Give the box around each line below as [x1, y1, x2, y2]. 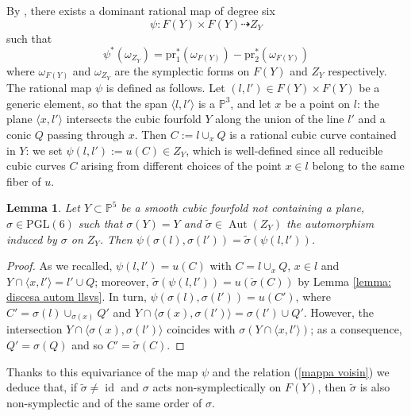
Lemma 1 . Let [6, 199, 80, 216]
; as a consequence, [310, 321, 402, 337]
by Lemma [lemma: [298, 272, 391, 289]
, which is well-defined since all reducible [186, 141, 383, 158]
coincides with [167, 321, 236, 337]
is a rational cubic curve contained [229, 125, 397, 142]
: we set [25, 141, 63, 158]
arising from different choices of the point [81, 157, 282, 174]
